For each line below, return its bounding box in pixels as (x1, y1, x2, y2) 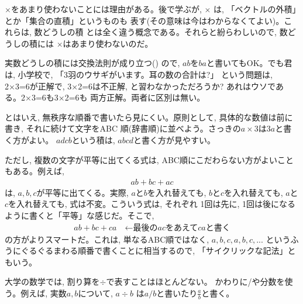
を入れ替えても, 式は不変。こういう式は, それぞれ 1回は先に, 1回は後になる (8, 198, 295, 210)
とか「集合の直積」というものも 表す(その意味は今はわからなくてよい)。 (5, 14, 284, 26)
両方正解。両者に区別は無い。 (90, 91, 205, 103)
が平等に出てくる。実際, (36, 186, 129, 198)
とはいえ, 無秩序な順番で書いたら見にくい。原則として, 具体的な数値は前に (5, 110, 293, 123)
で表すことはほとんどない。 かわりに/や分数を (106, 275, 285, 288)
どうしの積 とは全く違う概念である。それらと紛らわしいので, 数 (42, 26, 288, 38)
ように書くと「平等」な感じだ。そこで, (5, 209, 154, 221)
